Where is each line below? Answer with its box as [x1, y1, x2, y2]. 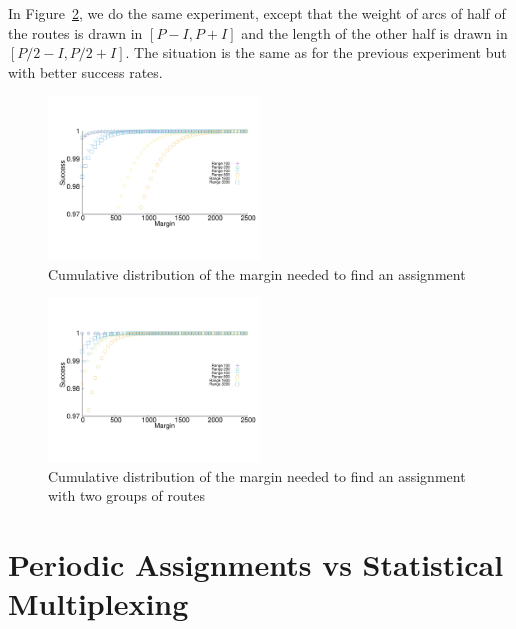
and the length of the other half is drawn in [241, 22, 508, 43]
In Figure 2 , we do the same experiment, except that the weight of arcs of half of [8, 3, 506, 23]
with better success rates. [8, 61, 163, 82]
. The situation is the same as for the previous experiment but [125, 42, 507, 63]
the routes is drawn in [8, 22, 143, 43]
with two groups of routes [48, 485, 205, 506]
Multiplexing [8, 583, 189, 624]
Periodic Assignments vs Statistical [8, 544, 504, 585]
